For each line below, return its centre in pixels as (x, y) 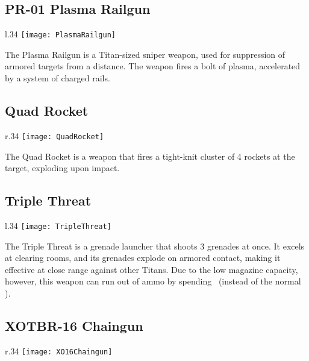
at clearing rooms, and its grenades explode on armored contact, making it (143, 258)
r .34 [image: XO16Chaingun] (59, 350)
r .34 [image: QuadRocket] (55, 135)
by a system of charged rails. (58, 78)
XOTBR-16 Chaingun (74, 325)
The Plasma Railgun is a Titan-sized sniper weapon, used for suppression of (145, 54)
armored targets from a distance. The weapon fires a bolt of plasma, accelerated (153, 66)
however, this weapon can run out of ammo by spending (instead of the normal (153, 281)
